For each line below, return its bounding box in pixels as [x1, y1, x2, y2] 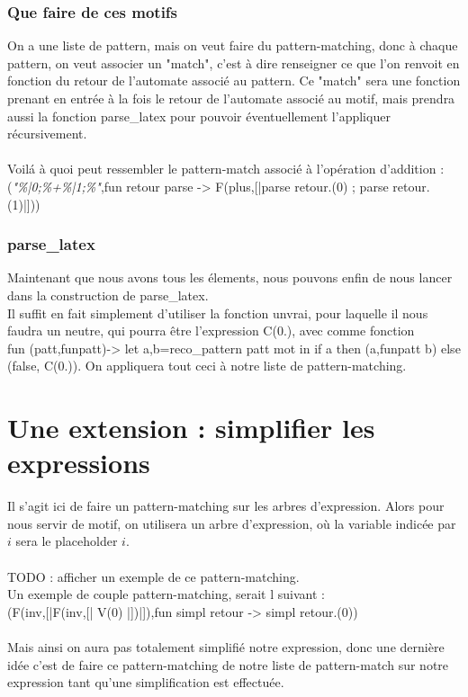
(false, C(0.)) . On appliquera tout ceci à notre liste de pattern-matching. [7, 356, 407, 375]
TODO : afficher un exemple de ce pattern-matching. [7, 567, 300, 585]
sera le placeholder [15, 532, 118, 550]
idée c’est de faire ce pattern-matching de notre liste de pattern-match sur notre [7, 655, 449, 674]
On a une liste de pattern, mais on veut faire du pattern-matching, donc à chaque [7, 36, 458, 55]
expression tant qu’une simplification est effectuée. [7, 673, 284, 692]
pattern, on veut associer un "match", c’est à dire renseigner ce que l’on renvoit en [7, 53, 460, 72]
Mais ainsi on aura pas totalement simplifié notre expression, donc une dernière [7, 638, 445, 656]
